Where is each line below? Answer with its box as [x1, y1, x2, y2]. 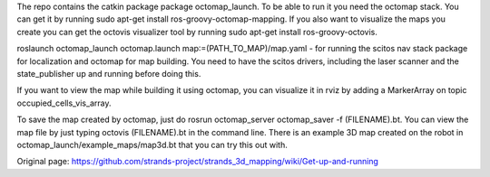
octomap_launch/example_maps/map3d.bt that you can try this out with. [16, 139, 288, 150]
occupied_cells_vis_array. [16, 98, 112, 108]
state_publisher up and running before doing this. [16, 68, 201, 79]
